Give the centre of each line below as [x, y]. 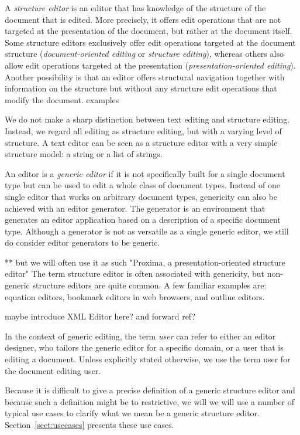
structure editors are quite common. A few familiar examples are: [149, 285]
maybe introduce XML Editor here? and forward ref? [100, 316]
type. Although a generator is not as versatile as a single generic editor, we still [147, 231]
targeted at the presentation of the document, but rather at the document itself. [149, 31]
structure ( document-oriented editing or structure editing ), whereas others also [144, 54]
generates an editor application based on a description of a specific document [143, 220]
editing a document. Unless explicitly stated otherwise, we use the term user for [148, 359]
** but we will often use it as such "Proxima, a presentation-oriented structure [145, 262]
